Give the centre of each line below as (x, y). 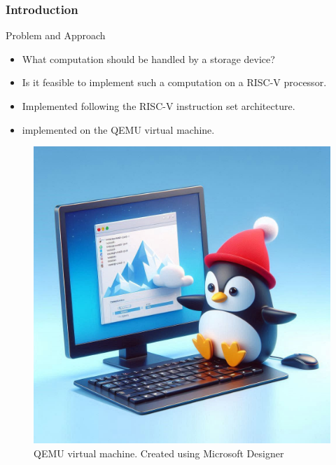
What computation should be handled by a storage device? (148, 58)
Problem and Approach (56, 35)
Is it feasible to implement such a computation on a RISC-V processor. (174, 82)
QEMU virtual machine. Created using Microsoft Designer (159, 453)
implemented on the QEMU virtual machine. (118, 129)
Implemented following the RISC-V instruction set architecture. (159, 106)
